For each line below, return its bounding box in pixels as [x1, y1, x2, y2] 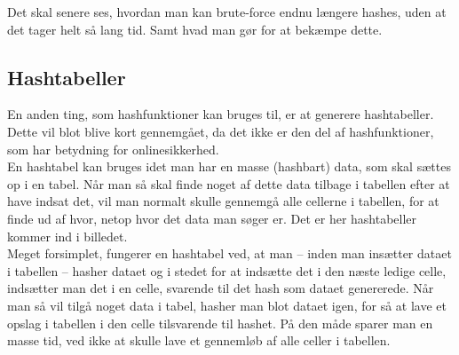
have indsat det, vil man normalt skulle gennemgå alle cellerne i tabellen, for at [7, 192, 439, 210]
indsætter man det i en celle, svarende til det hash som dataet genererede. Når [7, 279, 434, 297]
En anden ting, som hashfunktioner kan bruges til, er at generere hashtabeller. [7, 105, 434, 123]
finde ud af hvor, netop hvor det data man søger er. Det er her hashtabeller [7, 209, 417, 227]
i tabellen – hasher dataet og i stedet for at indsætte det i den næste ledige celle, [7, 261, 447, 280]
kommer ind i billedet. [7, 226, 128, 245]
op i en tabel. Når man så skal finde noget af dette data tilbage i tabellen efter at [7, 174, 450, 193]
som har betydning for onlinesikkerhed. [7, 139, 219, 158]
